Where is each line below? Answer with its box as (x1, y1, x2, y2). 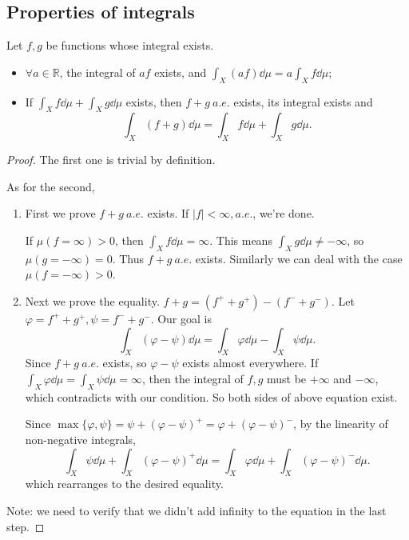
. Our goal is (150, 310, 212, 326)
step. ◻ (6, 518, 45, 534)
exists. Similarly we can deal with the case (195, 250, 403, 266)
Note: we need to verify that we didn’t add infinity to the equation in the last (6, 502, 387, 518)
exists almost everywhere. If (182, 354, 319, 371)
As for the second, (6, 178, 95, 194)
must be (267, 370, 307, 386)
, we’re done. (252, 205, 315, 222)
